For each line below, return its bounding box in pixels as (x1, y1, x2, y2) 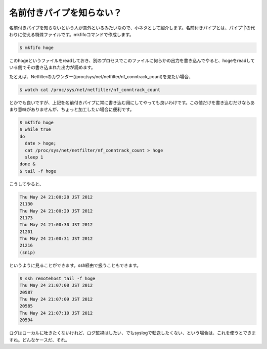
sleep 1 (25, 154, 44, 160)
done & (19, 161, 36, 167)
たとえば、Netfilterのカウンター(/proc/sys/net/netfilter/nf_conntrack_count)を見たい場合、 (9, 73, 193, 79)
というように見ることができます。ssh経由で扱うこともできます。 (9, 262, 141, 268)
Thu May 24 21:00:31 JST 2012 (19, 236, 93, 242)
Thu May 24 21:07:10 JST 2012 (19, 310, 93, 316)
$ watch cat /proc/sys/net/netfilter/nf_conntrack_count (19, 87, 161, 93)
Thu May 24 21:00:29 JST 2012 (19, 208, 93, 214)
